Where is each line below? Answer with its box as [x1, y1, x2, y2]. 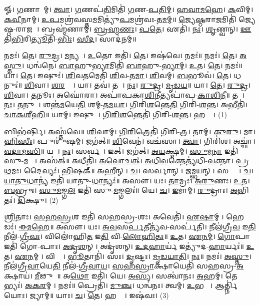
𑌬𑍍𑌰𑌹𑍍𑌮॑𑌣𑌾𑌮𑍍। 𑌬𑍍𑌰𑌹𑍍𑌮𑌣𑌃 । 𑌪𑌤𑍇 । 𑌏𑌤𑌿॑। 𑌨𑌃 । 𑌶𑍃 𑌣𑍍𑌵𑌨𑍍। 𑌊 [41, 24, 251, 34]
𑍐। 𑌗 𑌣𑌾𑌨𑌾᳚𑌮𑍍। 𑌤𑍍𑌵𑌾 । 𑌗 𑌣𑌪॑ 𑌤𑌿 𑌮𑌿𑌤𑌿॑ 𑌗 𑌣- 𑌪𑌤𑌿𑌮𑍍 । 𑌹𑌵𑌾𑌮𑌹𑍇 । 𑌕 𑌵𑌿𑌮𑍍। [4, 4, 253, 14]
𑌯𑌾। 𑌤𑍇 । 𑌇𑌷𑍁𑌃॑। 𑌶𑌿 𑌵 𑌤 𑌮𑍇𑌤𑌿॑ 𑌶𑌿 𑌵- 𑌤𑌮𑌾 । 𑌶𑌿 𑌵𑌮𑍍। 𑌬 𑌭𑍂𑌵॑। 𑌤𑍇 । [4, 70, 231, 80]
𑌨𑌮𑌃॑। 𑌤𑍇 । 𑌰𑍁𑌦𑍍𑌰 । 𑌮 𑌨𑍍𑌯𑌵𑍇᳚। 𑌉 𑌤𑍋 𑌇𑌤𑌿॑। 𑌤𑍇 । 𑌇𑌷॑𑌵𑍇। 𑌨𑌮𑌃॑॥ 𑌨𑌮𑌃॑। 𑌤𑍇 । [4, 50, 237, 61]
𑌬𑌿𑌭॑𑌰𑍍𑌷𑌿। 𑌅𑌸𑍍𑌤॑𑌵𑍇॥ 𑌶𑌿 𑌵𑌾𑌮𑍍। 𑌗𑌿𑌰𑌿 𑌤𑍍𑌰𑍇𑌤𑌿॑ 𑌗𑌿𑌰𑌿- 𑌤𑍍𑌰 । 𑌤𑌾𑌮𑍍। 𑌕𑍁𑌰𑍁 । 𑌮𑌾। [4, 126, 256, 136]
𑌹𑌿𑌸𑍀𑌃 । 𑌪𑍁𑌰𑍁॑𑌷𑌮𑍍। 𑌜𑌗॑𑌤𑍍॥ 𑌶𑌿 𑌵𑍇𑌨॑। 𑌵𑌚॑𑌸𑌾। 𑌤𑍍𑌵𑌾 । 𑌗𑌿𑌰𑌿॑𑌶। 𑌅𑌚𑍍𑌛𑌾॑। [4, 136, 255, 146]
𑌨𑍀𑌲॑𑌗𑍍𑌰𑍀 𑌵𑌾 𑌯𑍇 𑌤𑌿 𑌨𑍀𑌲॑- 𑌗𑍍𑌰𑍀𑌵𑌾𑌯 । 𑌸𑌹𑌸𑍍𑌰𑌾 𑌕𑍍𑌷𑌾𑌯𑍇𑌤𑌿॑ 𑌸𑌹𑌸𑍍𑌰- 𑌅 [4, 260, 244, 271]
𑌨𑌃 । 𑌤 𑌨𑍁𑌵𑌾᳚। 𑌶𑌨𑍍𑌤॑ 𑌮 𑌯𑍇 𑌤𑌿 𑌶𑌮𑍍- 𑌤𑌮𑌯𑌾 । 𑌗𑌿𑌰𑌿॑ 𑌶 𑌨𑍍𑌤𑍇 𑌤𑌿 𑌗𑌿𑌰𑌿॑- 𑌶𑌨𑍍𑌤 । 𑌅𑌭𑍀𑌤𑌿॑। [4, 99, 248, 110]
